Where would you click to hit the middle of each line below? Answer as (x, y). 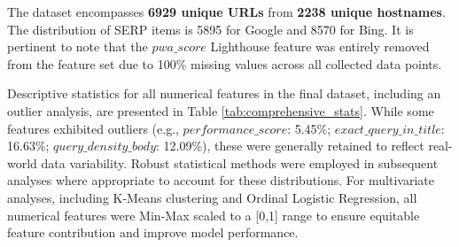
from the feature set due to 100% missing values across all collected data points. (225, 63)
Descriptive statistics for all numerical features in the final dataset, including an (224, 93)
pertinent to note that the (78, 46)
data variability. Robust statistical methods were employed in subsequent (240, 162)
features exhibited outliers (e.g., (93, 128)
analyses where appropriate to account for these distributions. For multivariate (221, 180)
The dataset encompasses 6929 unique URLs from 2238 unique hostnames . (226, 12)
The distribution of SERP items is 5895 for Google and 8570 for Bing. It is (210, 29)
